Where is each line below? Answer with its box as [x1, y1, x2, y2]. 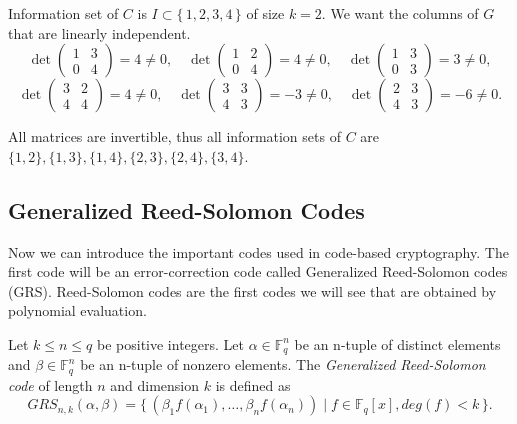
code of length [8, 374, 93, 395]
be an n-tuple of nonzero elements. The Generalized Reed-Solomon [80, 354, 486, 375]
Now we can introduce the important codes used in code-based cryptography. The [8, 241, 509, 262]
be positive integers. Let [97, 333, 244, 354]
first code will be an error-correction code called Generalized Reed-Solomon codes [8, 261, 508, 282]
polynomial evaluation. [8, 300, 147, 321]
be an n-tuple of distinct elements [294, 333, 501, 354]
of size [246, 3, 285, 23]
